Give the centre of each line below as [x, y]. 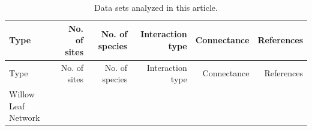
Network [25, 117]
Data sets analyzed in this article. [156, 7]
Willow [22, 94]
